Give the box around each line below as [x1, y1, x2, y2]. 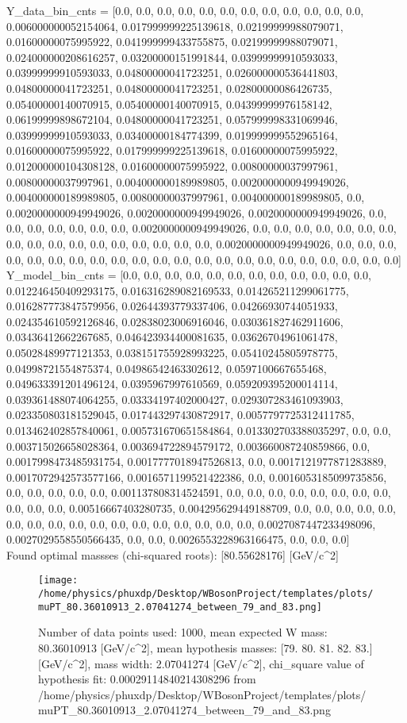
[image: [38, 575, 79, 586]
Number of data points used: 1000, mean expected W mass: [38, 624, 328, 640]
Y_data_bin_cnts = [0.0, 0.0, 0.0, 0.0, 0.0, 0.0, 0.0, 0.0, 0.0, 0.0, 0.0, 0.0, [6, 2, 364, 18]
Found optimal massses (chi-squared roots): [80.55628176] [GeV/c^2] [6, 546, 339, 563]
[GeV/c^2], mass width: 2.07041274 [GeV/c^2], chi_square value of [38, 655, 364, 671]
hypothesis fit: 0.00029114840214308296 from [38, 671, 256, 687]
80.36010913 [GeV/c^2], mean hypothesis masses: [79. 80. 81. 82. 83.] [38, 639, 373, 656]
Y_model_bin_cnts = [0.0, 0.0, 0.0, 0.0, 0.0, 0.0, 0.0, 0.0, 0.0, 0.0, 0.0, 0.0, [6, 267, 371, 283]
